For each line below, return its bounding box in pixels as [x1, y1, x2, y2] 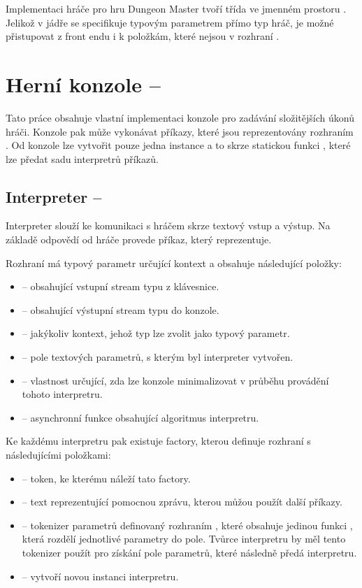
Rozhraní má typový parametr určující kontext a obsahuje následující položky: [6, 255, 342, 270]
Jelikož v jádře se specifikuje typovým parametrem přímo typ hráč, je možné [6, 15, 334, 29]
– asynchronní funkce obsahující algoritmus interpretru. [22, 410, 259, 424]
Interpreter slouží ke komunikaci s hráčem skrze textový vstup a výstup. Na [6, 218, 331, 233]
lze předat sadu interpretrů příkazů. [6, 151, 159, 166]
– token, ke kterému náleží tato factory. [22, 471, 191, 485]
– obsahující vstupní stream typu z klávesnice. [22, 279, 219, 294]
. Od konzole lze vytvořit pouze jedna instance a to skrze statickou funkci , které [6, 138, 351, 152]
